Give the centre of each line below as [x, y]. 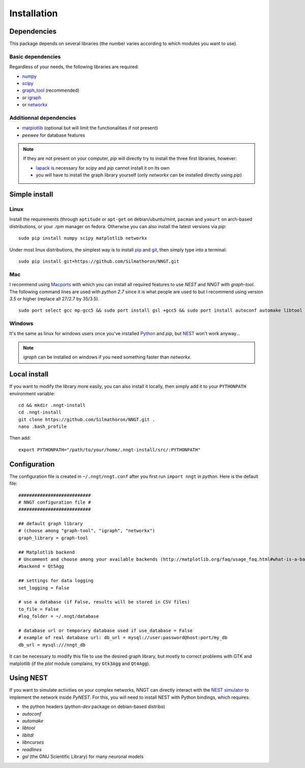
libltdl [28, 735]
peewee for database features [54, 135]
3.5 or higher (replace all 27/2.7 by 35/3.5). [54, 298]
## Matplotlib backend [47, 552]
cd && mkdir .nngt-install [52, 405]
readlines [32, 749]
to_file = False [39, 609]
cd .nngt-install [40, 412]
